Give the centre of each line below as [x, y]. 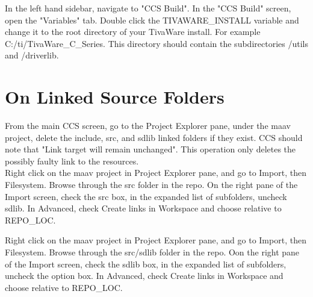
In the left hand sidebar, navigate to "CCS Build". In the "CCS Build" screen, [148, 8]
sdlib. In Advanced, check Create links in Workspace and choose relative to [143, 208]
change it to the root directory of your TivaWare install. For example [133, 32]
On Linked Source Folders [115, 97]
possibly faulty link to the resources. [72, 161]
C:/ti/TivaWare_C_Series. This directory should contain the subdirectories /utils [156, 43]
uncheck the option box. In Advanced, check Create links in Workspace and [144, 276]
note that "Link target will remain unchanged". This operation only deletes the [150, 149]
